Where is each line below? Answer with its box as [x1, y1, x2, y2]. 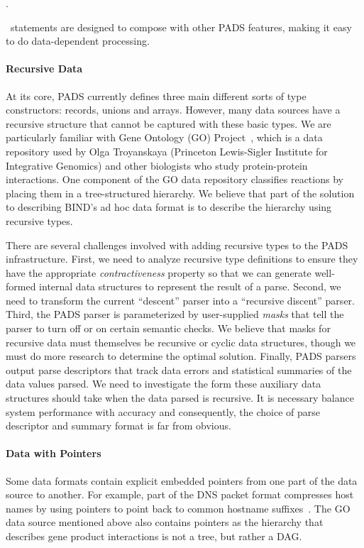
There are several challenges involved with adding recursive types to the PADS [6, 237, 348, 252]
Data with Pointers [6, 446, 101, 461]
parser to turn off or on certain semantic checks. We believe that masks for [6, 321, 331, 336]
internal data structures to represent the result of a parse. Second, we [39, 279, 341, 294]
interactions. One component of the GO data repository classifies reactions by [6, 172, 343, 187]
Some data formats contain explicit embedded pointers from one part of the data [6, 473, 358, 488]
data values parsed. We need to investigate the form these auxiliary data [6, 376, 321, 391]
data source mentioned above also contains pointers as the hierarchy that [6, 515, 324, 530]
